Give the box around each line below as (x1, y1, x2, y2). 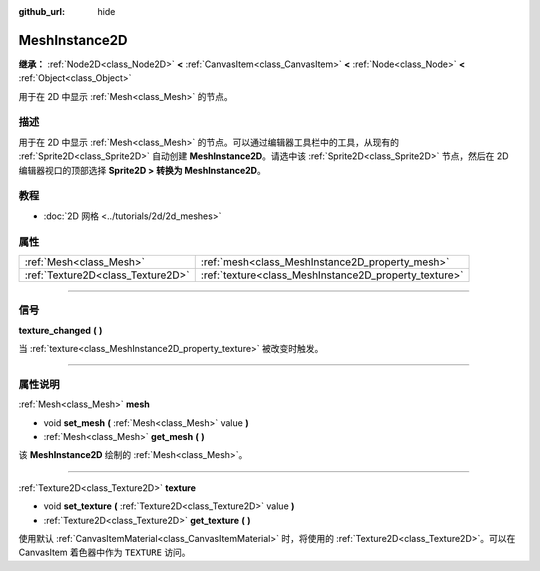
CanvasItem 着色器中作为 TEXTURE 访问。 (18, 546, 191, 559)
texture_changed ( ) (18, 324, 103, 336)
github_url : (18, 6, 65, 17)
